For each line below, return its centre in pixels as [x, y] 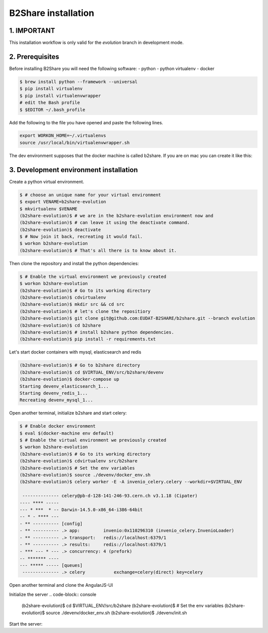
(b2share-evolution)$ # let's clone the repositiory [85, 311]
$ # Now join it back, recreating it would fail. [81, 237]
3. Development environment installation [74, 170]
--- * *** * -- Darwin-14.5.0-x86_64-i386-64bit [81, 509]
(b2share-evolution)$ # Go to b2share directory [80, 365]
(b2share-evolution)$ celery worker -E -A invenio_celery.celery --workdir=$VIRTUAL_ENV [131, 482]
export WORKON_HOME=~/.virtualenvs [63, 136]
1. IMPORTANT [32, 31]
